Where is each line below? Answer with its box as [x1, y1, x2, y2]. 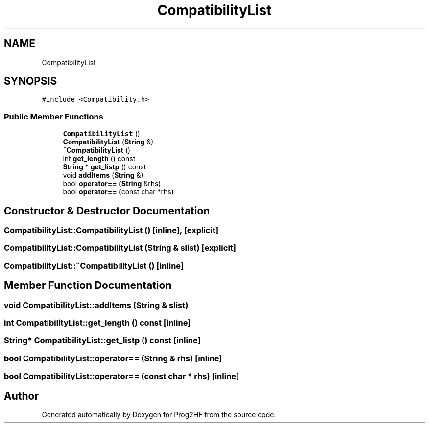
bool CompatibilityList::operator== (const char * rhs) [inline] [4, 371, 239, 381]
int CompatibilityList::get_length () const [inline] [4, 318, 191, 328]
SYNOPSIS [4, 75, 57, 88]
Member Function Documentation [4, 279, 172, 292]
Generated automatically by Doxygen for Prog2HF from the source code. [42, 410, 276, 419]
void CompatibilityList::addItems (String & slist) [4, 300, 189, 310]
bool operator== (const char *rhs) [63, 188, 174, 196]
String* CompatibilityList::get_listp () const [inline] [4, 335, 201, 346]
